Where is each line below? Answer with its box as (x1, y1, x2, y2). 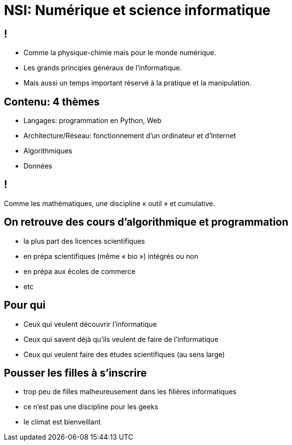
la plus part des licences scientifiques (23, 236, 145, 245)
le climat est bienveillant (23, 418, 101, 426)
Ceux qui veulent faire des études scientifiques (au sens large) (23, 350, 225, 359)
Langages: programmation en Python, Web (23, 116, 161, 125)
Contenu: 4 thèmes (4, 95, 100, 108)
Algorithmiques (23, 147, 72, 155)
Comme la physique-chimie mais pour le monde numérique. (23, 48, 216, 57)
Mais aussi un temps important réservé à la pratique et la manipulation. (23, 79, 252, 87)
